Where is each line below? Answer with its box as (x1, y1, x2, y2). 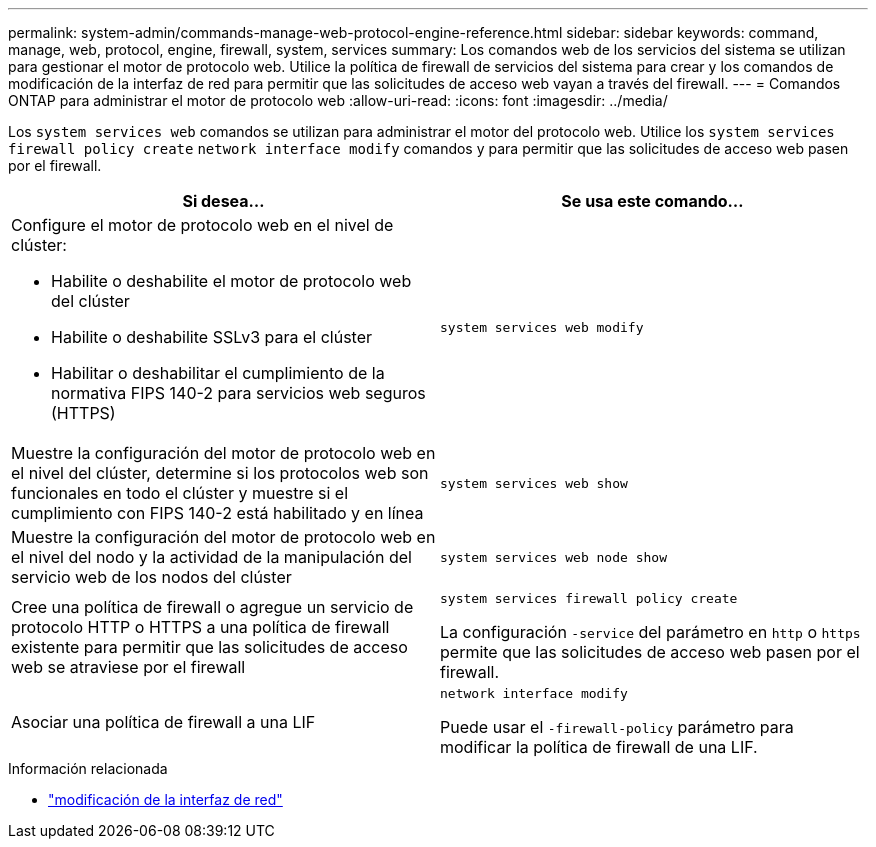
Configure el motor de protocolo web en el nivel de (11, 215, 394, 235)
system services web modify (440, 319, 644, 335)
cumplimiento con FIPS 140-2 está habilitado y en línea (11, 503, 424, 523)
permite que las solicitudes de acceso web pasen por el (440, 642, 860, 662)
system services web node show (440, 549, 667, 565)
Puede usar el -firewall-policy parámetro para (440, 717, 794, 737)
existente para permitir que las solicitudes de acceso (11, 636, 408, 657)
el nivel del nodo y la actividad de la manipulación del (11, 547, 412, 567)
